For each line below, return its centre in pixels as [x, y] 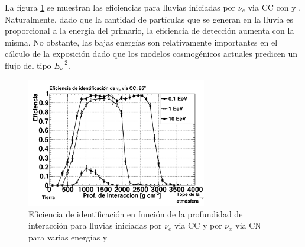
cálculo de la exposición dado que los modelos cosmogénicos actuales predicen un [151, 54]
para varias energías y [68, 237]
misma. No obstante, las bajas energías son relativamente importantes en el [141, 42]
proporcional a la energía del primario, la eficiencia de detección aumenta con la [150, 31]
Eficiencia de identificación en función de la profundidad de [136, 214]
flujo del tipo [28, 65]
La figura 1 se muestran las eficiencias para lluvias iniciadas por [120, 7]
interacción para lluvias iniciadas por [95, 225]
